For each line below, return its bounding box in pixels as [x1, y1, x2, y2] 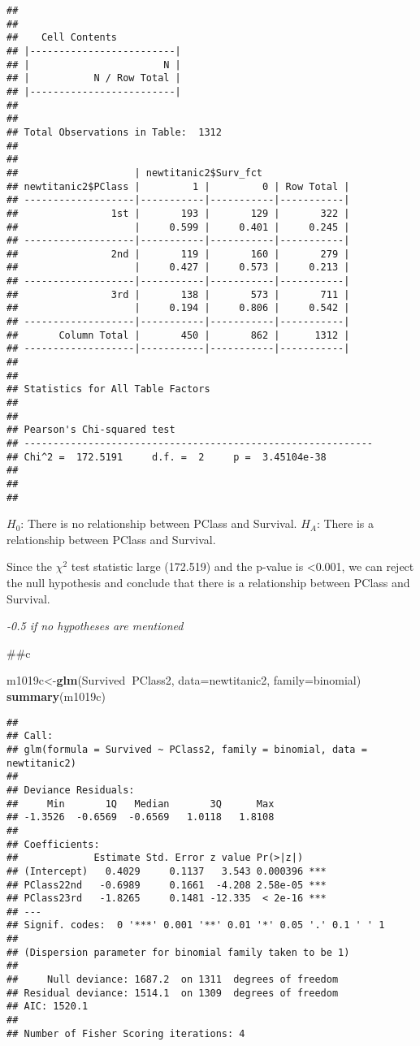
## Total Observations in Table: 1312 [6, 126, 222, 138]
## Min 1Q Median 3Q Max [6, 797, 275, 810]
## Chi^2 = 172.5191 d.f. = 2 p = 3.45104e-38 [6, 451, 327, 463]
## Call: [6, 730, 54, 742]
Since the [6, 558, 52, 575]
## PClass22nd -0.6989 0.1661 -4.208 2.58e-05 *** [6, 879, 327, 891]
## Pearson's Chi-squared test [6, 424, 175, 436]
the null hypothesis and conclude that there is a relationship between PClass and [6, 574, 410, 591]
